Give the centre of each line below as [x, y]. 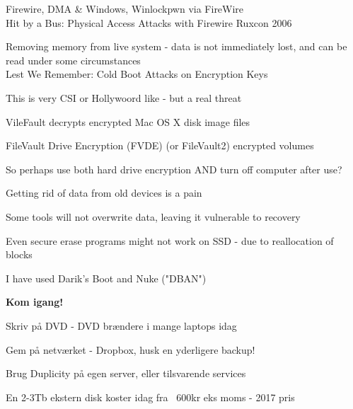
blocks [19, 254]
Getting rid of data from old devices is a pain [104, 193]
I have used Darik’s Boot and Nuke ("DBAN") [106, 278]
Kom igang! [35, 302]
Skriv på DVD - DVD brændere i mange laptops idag [121, 325]
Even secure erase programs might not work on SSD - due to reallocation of [170, 240]
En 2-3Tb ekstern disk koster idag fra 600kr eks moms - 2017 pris [150, 397]
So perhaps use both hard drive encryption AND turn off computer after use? [174, 169]
